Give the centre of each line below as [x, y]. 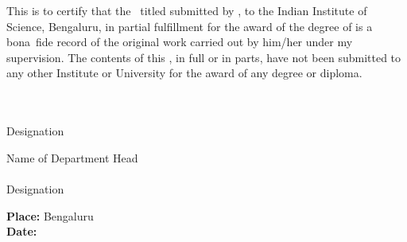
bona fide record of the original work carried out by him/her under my [180, 42]
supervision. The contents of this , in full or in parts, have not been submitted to [204, 57]
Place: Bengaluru [50, 215]
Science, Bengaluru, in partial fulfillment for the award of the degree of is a [190, 26]
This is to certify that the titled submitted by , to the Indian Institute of [187, 10]
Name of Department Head [72, 157]
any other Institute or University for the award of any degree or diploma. [184, 73]
